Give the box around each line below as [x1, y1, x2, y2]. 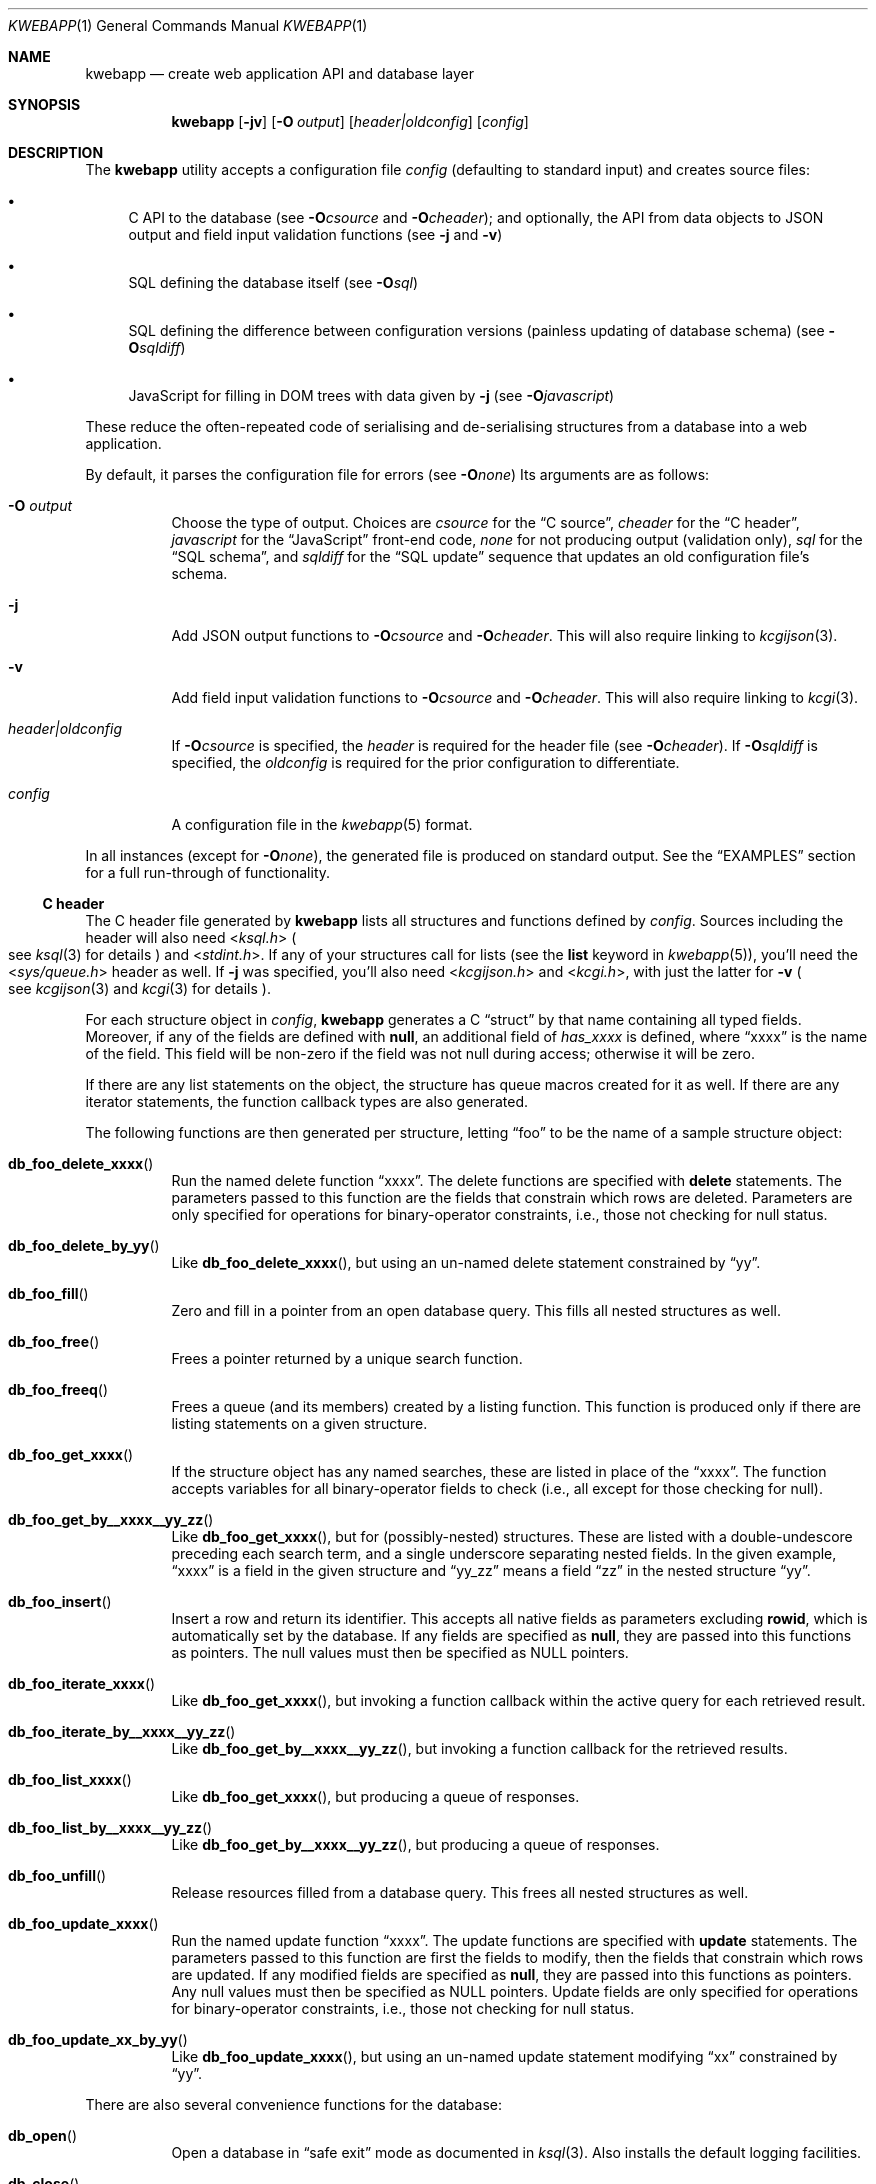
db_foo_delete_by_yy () [8, 1237, 160, 1254]
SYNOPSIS [8, 96, 81, 113]
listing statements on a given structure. [171, 1415, 428, 1432]
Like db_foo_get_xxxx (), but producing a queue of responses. [171, 1788, 580, 1805]
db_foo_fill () [8, 1285, 89, 1302]
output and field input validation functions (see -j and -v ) [128, 226, 503, 243]
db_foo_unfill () [8, 1867, 107, 1884]
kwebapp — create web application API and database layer [85, 65, 475, 82]
